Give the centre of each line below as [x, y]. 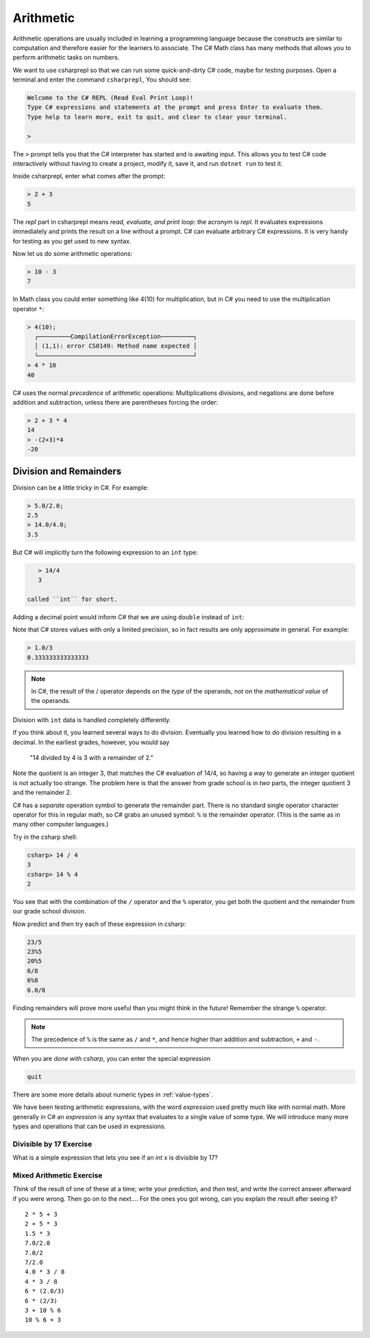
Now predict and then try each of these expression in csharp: [99, 924]
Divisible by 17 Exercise [52, 1144]
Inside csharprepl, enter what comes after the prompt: [89, 176]
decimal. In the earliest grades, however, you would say [91, 742]
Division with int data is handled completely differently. [92, 719]
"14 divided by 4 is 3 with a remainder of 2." [91, 758]
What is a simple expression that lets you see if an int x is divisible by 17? [115, 1158]
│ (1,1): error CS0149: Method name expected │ [116, 346]
